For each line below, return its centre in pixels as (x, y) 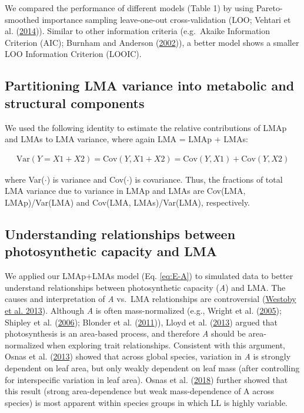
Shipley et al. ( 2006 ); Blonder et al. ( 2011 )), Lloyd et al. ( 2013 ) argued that (141, 322)
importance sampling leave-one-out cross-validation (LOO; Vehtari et (166, 19)
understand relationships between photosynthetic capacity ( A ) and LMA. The (145, 287)
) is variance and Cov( (87, 179)
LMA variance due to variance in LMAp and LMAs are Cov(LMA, (125, 191)
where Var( (25, 179)
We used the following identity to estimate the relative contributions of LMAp (146, 127)
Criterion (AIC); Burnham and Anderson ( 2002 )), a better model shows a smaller (152, 42)
